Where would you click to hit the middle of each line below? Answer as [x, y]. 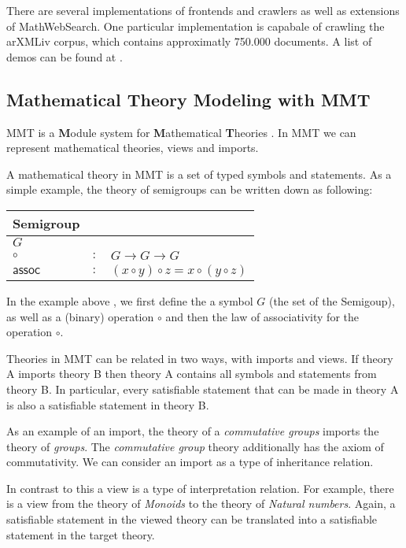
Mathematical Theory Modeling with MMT [188, 99]
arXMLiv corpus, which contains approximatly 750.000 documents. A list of [189, 41]
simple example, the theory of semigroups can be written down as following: [190, 189]
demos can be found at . [65, 56]
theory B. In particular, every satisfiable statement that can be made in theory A [203, 389]
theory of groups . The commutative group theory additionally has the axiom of [195, 446]
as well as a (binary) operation [80, 316]
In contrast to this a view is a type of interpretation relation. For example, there [200, 488]
